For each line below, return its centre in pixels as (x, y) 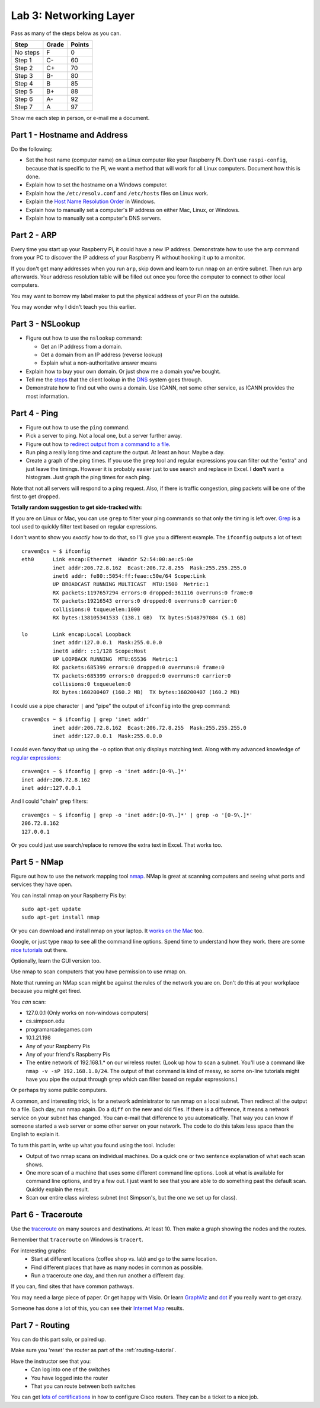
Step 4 (24, 83)
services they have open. (42, 884)
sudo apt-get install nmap (61, 917)
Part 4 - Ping (35, 413)
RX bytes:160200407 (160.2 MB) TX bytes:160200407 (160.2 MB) (146, 692)
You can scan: (28, 1002)
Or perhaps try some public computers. (59, 1090)
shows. (35, 1165)
